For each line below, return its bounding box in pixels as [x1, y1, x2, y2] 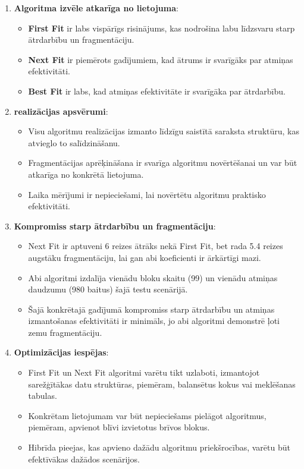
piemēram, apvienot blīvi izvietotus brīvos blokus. [28, 421, 210, 433]
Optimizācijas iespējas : [14, 346, 109, 358]
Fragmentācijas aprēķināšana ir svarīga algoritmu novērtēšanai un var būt [28, 156, 297, 169]
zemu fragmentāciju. [28, 326, 102, 338]
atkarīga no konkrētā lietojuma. [28, 168, 144, 180]
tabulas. [28, 389, 57, 402]
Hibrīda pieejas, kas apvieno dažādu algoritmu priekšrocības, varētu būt [28, 441, 290, 454]
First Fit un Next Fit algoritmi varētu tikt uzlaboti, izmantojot [28, 366, 260, 379]
